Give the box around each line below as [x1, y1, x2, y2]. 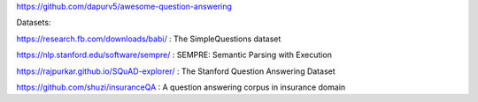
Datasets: [16, 18, 51, 28]
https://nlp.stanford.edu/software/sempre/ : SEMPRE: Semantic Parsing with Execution [16, 49, 332, 61]
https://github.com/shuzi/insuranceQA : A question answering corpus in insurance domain [16, 82, 346, 92]
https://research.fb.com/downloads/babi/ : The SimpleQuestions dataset [16, 33, 281, 44]
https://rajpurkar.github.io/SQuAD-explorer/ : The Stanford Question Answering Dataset [16, 66, 335, 76]
